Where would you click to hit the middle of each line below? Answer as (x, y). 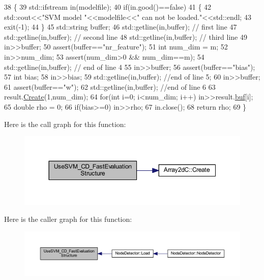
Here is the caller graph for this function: (68, 219)
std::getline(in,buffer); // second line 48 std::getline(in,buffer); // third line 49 (126, 36)
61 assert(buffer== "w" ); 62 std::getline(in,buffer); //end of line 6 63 (110, 86)
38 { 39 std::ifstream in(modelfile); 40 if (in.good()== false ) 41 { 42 (108, 7)
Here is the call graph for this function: (65, 124)
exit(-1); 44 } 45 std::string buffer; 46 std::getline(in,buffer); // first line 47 (121, 27)
